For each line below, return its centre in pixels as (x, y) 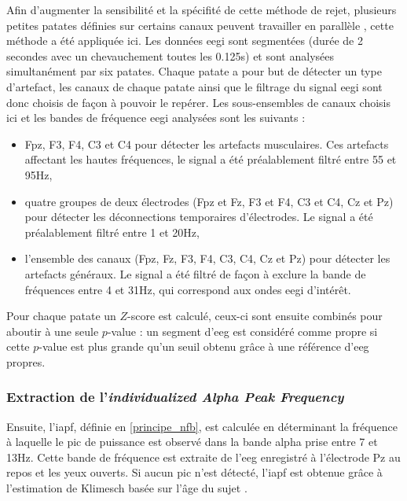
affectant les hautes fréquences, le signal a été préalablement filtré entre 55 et (211, 159)
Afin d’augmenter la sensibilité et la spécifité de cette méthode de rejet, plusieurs (202, 9)
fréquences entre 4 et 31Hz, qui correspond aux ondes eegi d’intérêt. (188, 289)
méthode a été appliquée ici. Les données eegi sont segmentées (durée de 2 (185, 41)
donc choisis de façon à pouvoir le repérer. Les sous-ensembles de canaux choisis (199, 102)
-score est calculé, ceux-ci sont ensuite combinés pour (255, 316)
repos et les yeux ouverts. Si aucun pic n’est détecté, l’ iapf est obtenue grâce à (194, 472)
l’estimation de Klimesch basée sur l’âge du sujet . (127, 488)
